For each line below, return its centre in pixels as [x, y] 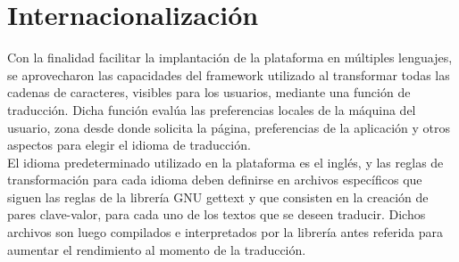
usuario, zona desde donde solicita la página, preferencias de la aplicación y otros [229, 127]
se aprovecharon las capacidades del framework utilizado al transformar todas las [229, 74]
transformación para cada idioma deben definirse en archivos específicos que [215, 180]
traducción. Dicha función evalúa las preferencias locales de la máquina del [212, 109]
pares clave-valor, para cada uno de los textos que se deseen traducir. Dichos [217, 214]
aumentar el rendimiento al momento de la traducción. [157, 249]
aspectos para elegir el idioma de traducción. [129, 145]
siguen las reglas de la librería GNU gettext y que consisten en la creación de [218, 196]
